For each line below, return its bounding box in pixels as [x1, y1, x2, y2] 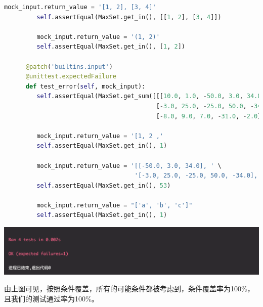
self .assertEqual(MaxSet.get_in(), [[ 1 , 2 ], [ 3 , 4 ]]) [36, 13, 222, 21]
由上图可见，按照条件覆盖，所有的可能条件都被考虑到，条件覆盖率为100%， [4, 283, 254, 294]
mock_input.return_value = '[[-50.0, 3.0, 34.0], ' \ [36, 162, 222, 169]
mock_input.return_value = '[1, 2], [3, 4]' [4, 4, 156, 11]
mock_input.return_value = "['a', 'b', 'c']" [36, 201, 193, 209]
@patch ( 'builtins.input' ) [25, 63, 113, 70]
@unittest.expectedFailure [25, 73, 116, 80]
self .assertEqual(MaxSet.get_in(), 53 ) [36, 182, 171, 189]
